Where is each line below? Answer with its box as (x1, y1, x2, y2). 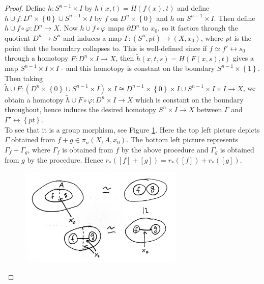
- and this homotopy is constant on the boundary (61, 63, 215, 73)
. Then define (214, 12, 255, 23)
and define (177, 3, 210, 13)
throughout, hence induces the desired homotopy (5, 104, 157, 115)
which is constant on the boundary (135, 94, 244, 105)
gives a (232, 53, 254, 63)
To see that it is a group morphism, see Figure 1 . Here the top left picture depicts (5, 124, 260, 135)
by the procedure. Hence (27, 154, 103, 165)
